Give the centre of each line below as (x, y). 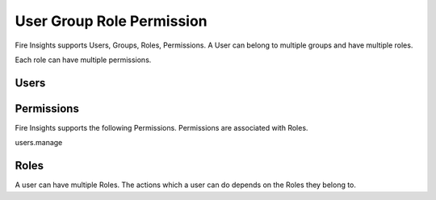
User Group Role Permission (111, 21)
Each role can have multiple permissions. (83, 60)
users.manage (39, 143)
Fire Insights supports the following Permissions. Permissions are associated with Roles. (161, 127)
